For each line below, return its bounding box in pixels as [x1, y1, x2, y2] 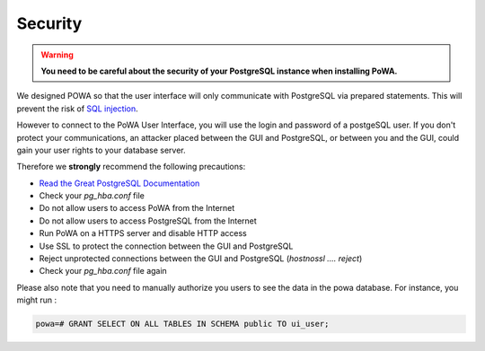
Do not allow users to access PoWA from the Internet [39, 203, 235, 214]
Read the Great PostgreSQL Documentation [39, 178, 200, 189]
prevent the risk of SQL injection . [16, 103, 138, 114]
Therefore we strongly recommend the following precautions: [16, 162, 246, 172]
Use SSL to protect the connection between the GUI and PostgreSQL [39, 241, 294, 251]
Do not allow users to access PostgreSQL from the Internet [39, 215, 258, 226]
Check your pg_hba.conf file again [39, 266, 168, 276]
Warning [40, 49, 74, 60]
